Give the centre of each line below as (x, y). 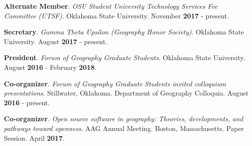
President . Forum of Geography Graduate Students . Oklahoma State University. (125, 57)
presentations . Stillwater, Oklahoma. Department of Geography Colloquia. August (126, 93)
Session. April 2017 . (34, 138)
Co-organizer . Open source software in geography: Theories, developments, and (124, 119)
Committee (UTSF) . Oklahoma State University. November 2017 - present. (117, 15)
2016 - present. (27, 102)
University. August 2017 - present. (56, 41)
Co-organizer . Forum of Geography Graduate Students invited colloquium (115, 83)
